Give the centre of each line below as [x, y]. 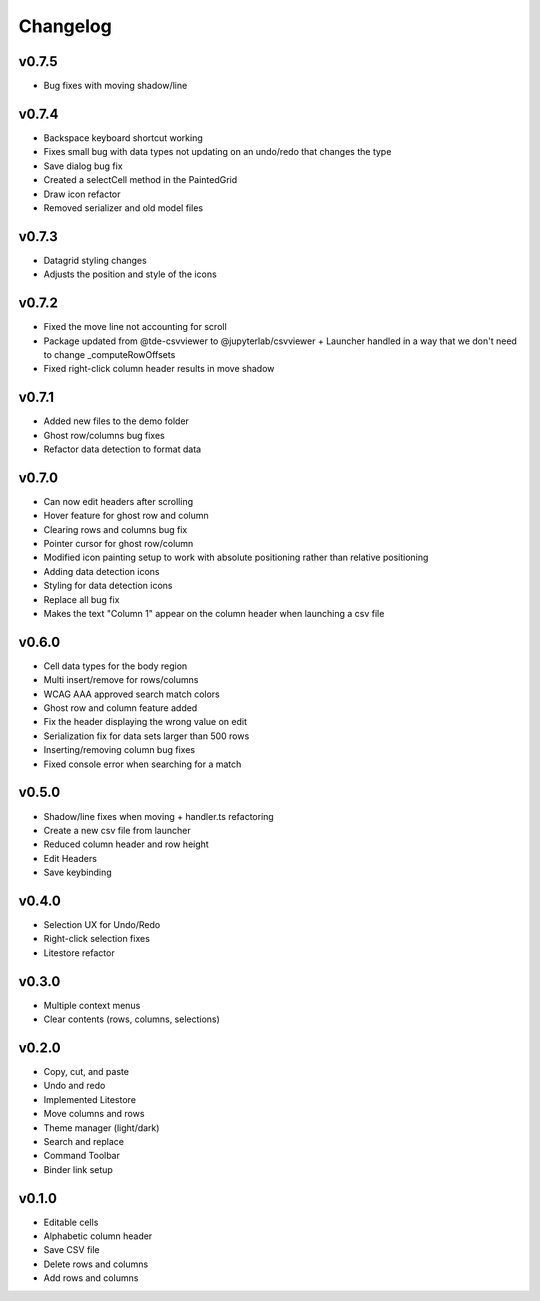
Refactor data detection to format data [122, 449]
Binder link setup [78, 1169]
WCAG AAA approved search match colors [131, 694]
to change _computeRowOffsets [109, 354]
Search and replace [84, 1141]
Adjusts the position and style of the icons [130, 274]
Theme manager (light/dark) [101, 1127]
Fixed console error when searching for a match [142, 764]
